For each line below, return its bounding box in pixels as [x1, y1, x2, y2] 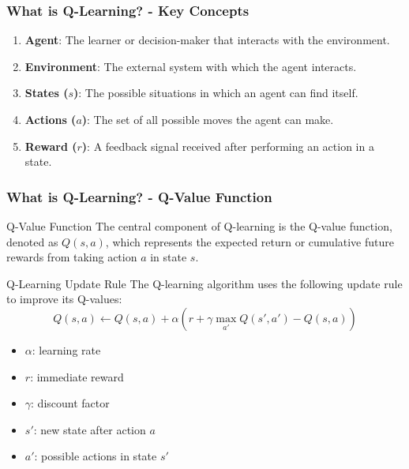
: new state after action [33, 421, 146, 437]
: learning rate [32, 341, 101, 358]
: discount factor [31, 395, 110, 411]
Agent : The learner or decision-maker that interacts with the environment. [24, 32, 390, 48]
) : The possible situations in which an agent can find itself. [73, 84, 358, 101]
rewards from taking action [6, 249, 137, 265]
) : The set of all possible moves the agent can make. [81, 111, 334, 127]
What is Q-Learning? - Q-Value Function [6, 186, 272, 206]
